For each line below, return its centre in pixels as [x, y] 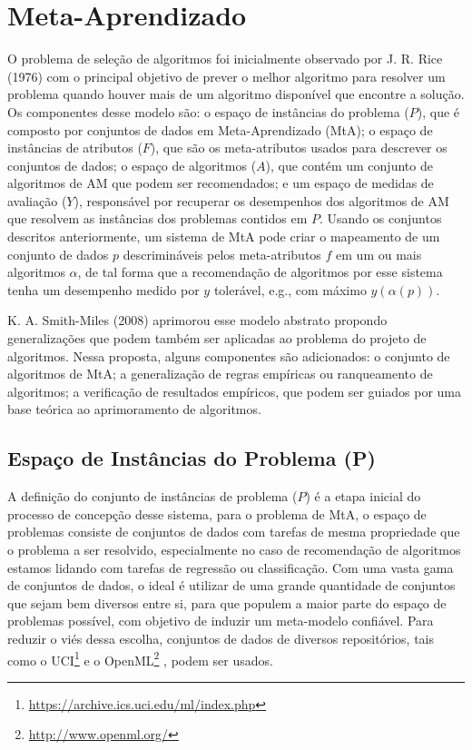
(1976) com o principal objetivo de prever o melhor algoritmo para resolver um [226, 76]
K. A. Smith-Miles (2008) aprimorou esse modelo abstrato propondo [197, 320]
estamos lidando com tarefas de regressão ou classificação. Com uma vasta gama [231, 567]
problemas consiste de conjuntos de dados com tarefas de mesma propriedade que [234, 532]
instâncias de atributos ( [75, 148]
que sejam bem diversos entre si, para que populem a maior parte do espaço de [227, 602]
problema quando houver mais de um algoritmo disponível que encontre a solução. [236, 94]
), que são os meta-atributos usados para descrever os [299, 148]
